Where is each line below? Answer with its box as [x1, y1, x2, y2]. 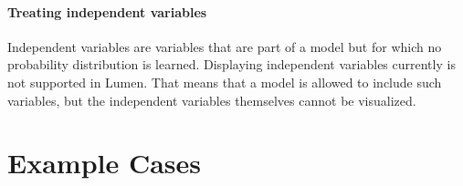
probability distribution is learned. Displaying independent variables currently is [7, 55, 456, 74]
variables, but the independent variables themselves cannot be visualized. [7, 90, 416, 109]
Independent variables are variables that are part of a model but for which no [7, 36, 442, 56]
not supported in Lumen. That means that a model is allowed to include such [7, 72, 442, 91]
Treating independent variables [7, 2, 207, 21]
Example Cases [7, 144, 202, 181]
